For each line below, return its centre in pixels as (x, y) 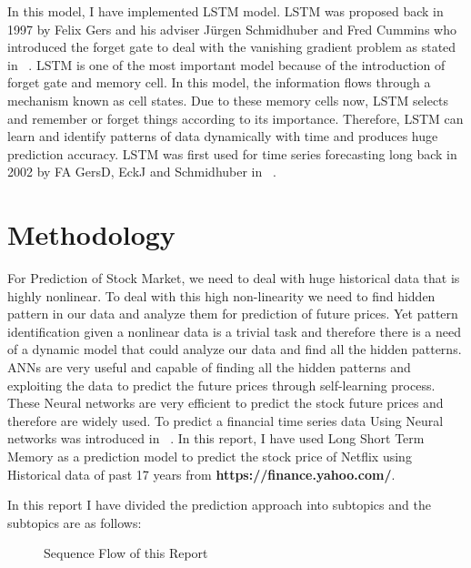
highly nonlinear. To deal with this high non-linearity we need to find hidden (221, 295)
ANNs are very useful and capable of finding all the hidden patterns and (209, 367)
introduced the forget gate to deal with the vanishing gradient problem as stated (232, 47)
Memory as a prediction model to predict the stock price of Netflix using (210, 456)
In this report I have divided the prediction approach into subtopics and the (219, 505)
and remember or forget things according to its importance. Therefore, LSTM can (235, 118)
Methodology (91, 234)
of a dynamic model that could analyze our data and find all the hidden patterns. (235, 349)
